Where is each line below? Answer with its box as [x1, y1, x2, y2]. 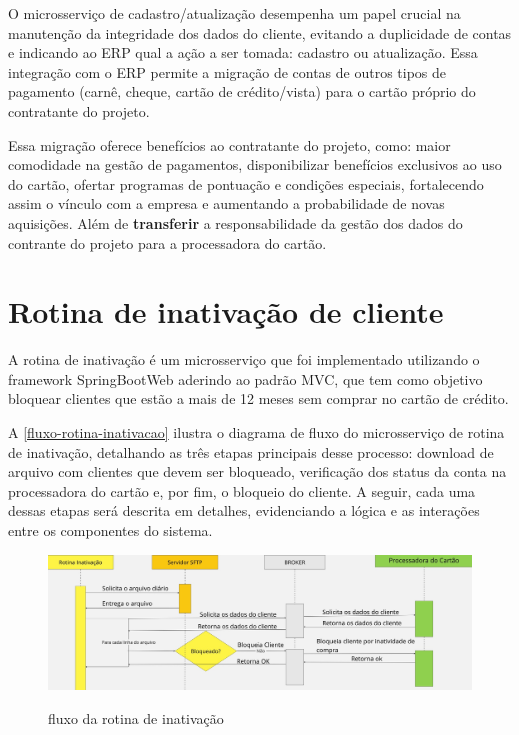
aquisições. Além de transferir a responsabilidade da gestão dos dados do [8, 212, 463, 233]
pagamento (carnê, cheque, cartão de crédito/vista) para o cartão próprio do [8, 81, 476, 102]
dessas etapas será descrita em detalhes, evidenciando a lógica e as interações [8, 500, 480, 521]
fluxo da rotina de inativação [48, 707, 224, 728]
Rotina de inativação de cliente [8, 291, 444, 332]
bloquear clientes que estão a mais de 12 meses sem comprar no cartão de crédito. [8, 388, 509, 409]
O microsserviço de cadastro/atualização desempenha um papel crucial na [8, 3, 461, 23]
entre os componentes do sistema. [8, 520, 213, 540]
